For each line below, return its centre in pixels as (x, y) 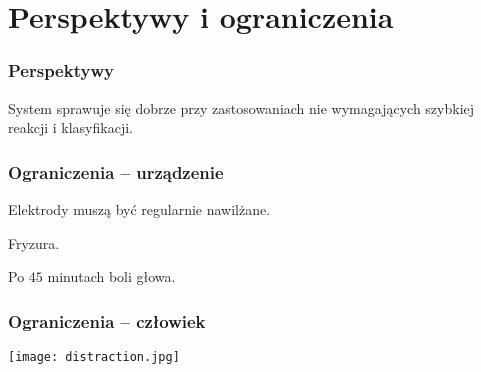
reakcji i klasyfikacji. (70, 127)
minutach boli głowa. (111, 276)
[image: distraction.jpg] (94, 357)
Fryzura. (34, 242)
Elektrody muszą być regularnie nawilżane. (139, 209)
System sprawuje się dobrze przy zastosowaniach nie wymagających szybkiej (241, 107)
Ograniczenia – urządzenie (116, 171)
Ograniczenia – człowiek (107, 320)
